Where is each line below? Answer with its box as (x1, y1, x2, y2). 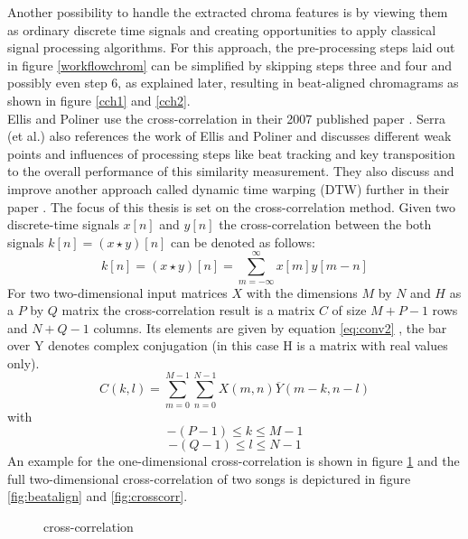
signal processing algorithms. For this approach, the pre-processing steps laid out (7, 38, 455, 57)
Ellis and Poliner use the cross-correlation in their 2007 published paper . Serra (7, 108, 445, 127)
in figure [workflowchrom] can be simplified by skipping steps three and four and (7, 55, 453, 74)
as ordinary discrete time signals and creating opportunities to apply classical (7, 20, 436, 39)
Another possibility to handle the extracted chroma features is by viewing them (7, 3, 448, 21)
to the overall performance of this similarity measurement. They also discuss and (7, 162, 454, 181)
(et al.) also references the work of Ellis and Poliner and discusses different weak (7, 126, 452, 145)
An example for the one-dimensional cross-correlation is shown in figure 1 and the (7, 451, 460, 470)
